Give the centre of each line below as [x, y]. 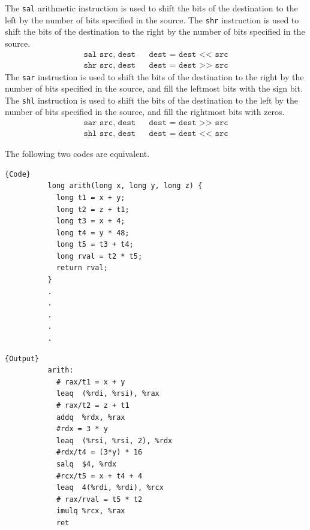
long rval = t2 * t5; [99, 256]
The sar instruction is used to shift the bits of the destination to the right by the [154, 76]
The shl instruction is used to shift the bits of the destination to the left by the [152, 100]
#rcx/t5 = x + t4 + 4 [99, 476]
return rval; [82, 268]
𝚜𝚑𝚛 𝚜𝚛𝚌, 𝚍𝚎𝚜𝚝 [110, 65]
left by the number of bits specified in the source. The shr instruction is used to [152, 19]
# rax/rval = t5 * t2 [99, 499]
